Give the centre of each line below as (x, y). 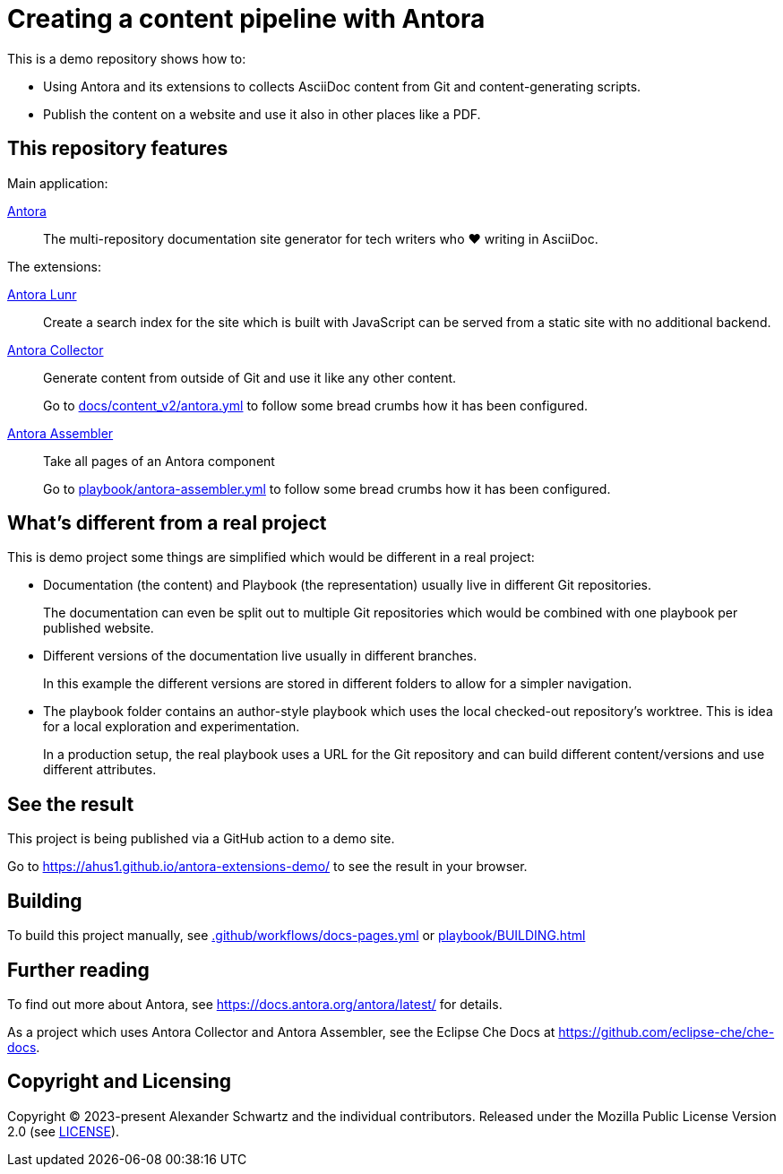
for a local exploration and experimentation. (172, 727)
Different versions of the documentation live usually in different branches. (260, 656)
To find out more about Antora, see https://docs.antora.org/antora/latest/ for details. (255, 1004)
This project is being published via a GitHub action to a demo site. (201, 839)
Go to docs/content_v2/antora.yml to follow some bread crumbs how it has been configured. (316, 405)
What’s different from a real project (167, 523)
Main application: (58, 183)
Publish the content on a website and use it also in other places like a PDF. (262, 114)
